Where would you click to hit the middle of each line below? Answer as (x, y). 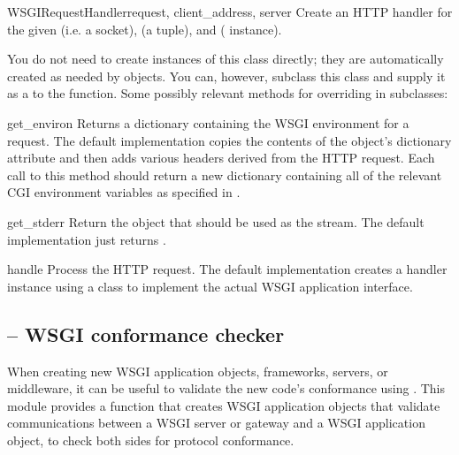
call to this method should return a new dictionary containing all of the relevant (225, 174)
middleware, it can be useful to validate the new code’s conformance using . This (226, 388)
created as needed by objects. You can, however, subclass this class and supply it (226, 76)
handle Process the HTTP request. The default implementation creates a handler (227, 269)
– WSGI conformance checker (146, 334)
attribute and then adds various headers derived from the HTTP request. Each (221, 158)
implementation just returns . (87, 239)
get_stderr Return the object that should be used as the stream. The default (216, 221)
